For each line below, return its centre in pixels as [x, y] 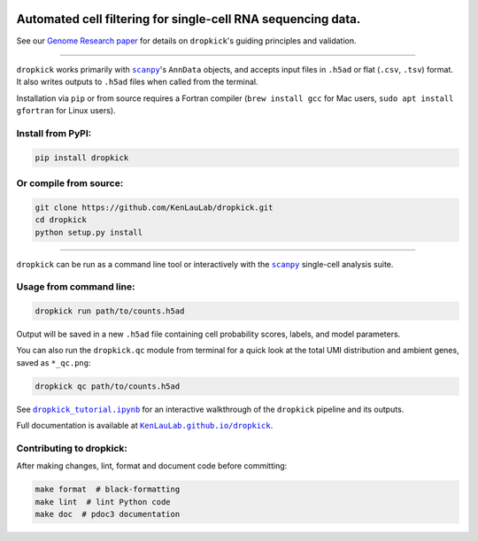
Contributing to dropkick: [72, 448]
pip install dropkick [82, 158]
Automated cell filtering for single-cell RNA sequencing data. [189, 19]
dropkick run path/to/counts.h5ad [110, 311]
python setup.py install [89, 232]
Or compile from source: [70, 183]
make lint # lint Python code [103, 502]
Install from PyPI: [54, 133]
